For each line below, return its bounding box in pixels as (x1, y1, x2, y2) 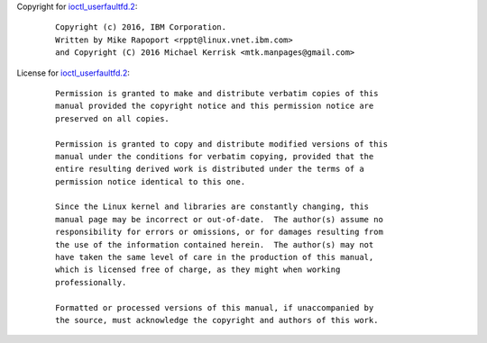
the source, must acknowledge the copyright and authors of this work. (55, 315, 379, 325)
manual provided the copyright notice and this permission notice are (55, 101, 374, 112)
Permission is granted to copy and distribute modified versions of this (55, 139, 389, 149)
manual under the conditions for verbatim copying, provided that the (55, 151, 374, 161)
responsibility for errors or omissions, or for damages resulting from (55, 227, 383, 238)
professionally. (55, 277, 127, 287)
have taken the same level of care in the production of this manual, (55, 252, 374, 263)
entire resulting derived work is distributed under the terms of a (55, 164, 364, 175)
